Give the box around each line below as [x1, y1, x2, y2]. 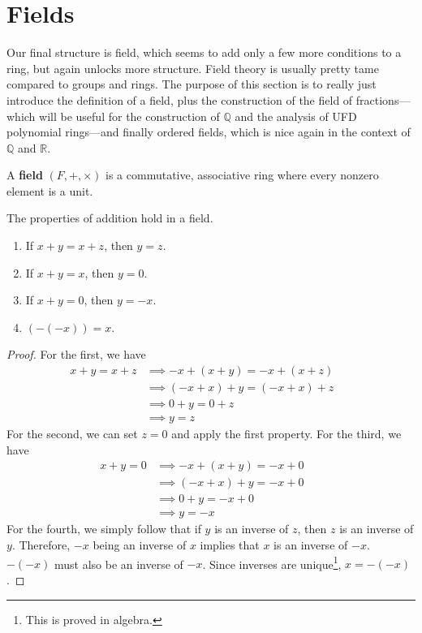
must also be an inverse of [54, 555, 183, 572]
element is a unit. [6, 182, 93, 199]
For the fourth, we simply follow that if [6, 520, 201, 537]
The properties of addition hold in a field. [6, 209, 213, 226]
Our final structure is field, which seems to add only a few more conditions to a [6, 44, 402, 61]
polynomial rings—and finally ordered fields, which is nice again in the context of [6, 123, 411, 140]
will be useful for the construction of [39, 107, 220, 124]
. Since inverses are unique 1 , [202, 553, 342, 572]
